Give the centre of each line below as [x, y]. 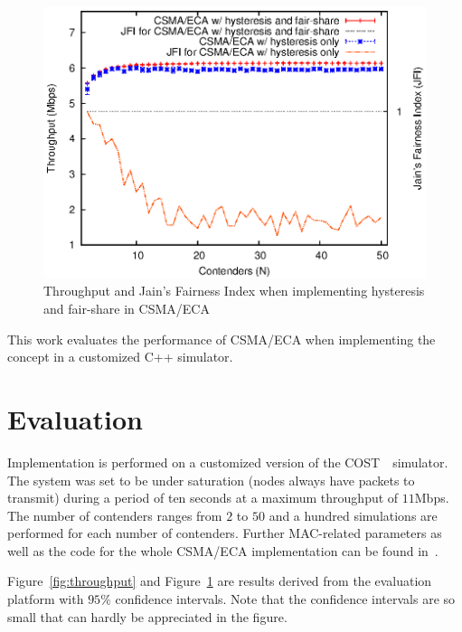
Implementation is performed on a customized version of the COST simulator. [228, 462]
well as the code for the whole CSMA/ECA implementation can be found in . [223, 550]
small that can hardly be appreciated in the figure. [147, 616]
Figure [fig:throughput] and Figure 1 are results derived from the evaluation [220, 581]
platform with [46, 599]
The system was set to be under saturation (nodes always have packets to [211, 480]
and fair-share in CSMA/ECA [127, 309]
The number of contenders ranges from [115, 515]
